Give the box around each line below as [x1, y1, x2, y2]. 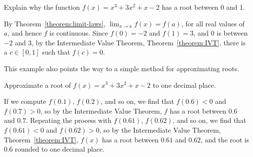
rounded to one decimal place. [15, 144, 105, 154]
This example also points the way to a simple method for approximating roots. [4, 63, 239, 73]
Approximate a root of [4, 79, 71, 90]
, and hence [7, 28, 42, 38]
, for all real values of [181, 18, 245, 28]
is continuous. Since [49, 28, 108, 38]
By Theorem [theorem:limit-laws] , [4, 18, 106, 28]
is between [216, 28, 248, 38]
